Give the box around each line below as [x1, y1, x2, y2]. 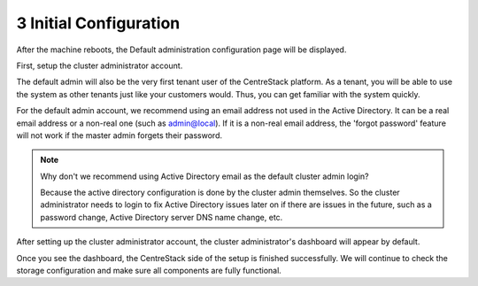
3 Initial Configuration [16, 13, 181, 33]
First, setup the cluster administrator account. [16, 60, 183, 71]
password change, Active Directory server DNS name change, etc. [40, 212, 283, 222]
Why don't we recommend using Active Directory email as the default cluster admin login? [40, 171, 369, 182]
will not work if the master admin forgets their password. [16, 129, 223, 141]
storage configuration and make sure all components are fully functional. [16, 266, 282, 276]
